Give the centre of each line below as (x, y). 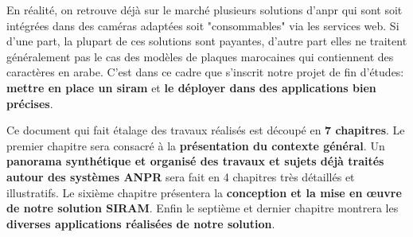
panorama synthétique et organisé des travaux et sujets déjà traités (195, 161)
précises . (30, 103)
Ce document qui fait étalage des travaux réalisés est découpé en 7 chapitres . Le (206, 130)
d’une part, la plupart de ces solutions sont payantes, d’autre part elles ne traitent (207, 41)
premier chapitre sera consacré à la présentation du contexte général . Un (196, 145)
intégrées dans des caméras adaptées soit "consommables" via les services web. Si (203, 25)
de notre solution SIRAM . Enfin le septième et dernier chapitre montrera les (203, 208)
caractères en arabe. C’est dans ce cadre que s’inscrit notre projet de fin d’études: (205, 72)
